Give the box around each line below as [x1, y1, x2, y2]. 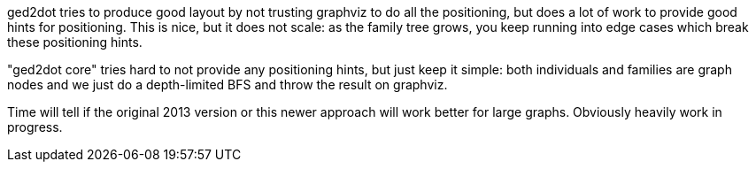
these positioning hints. [7, 35, 143, 50]
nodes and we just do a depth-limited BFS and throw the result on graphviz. [7, 77, 448, 92]
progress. [7, 119, 63, 134]
